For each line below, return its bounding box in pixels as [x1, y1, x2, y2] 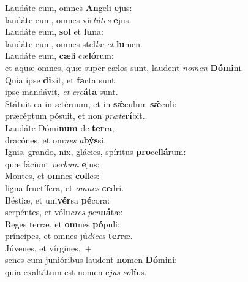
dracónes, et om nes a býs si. [5, 133, 107, 146]
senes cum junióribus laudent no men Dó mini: [5, 253, 178, 266]
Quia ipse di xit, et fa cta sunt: [5, 73, 118, 86]
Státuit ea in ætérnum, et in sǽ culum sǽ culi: [5, 97, 177, 110]
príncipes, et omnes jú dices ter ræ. [5, 229, 133, 242]
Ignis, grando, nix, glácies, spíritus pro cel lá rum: [5, 145, 186, 158]
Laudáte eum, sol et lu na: [5, 25, 103, 38]
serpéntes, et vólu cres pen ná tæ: [5, 205, 123, 218]
